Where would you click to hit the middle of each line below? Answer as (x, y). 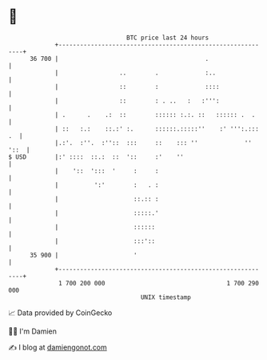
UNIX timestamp (166, 297)
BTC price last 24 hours (168, 38)
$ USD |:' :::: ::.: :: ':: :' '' (96, 157)
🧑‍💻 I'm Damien (33, 331)
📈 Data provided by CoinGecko (60, 313)
